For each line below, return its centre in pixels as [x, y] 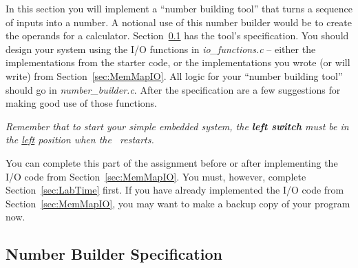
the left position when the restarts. [80, 140]
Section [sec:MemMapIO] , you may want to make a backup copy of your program [178, 203]
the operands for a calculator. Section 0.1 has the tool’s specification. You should [177, 35]
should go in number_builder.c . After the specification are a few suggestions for [173, 89]
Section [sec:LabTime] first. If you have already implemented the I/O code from [175, 190]
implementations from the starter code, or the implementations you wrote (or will [178, 62]
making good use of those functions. [81, 103]
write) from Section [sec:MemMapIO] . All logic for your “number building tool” [174, 75]
